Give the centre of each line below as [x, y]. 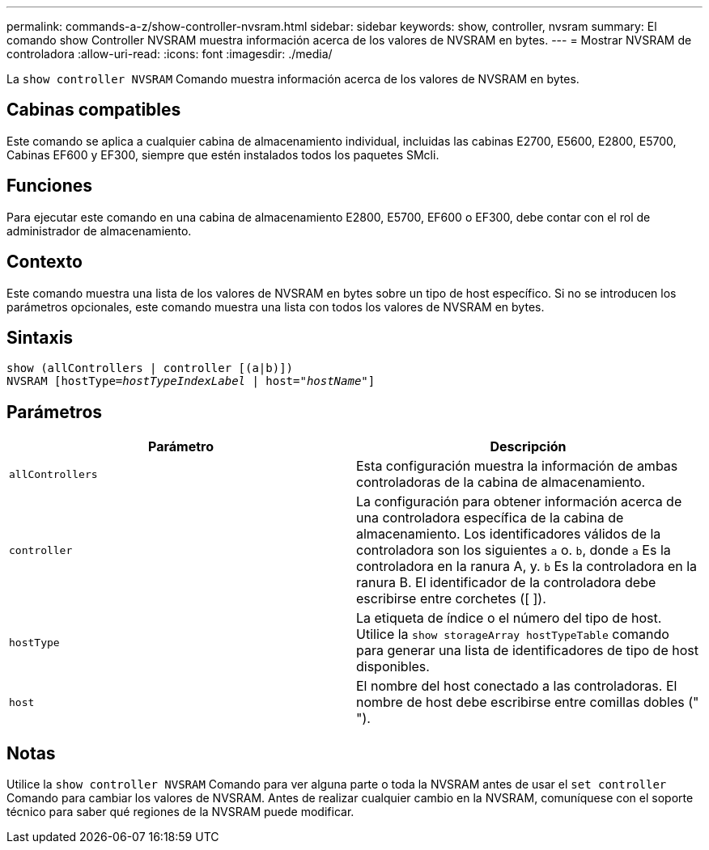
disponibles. [393, 667]
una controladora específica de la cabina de [490, 518]
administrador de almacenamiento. [99, 230]
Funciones [50, 186]
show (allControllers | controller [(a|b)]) [150, 368]
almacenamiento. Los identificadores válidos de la [509, 534]
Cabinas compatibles [94, 110]
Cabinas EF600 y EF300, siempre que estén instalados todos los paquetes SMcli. [223, 154]
